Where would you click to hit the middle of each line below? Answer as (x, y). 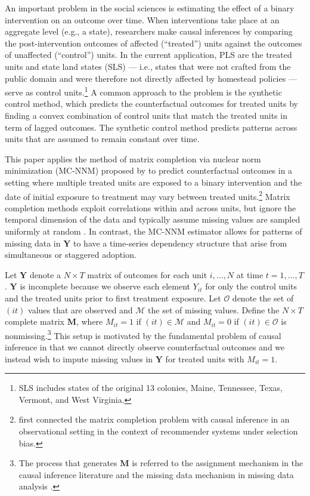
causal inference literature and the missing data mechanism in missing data (156, 474)
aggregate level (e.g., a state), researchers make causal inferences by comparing (149, 31)
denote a (45, 274)
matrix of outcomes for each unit (147, 274)
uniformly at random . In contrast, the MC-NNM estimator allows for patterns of (154, 231)
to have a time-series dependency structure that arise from (180, 243)
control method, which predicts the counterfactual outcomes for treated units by (151, 104)
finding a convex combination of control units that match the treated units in (146, 115)
